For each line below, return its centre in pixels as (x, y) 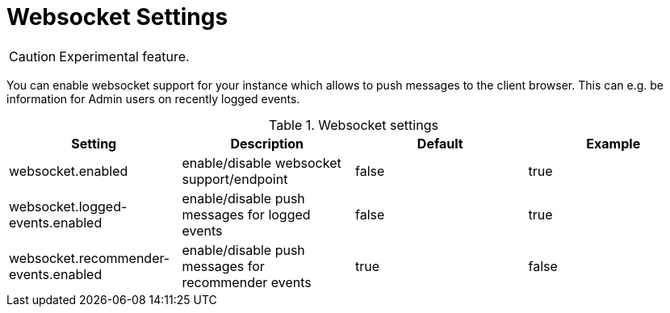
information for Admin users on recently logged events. (153, 98)
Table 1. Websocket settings (354, 125)
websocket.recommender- (90, 258)
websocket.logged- (68, 206)
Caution (33, 56)
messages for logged (246, 214)
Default (440, 143)
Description (267, 143)
